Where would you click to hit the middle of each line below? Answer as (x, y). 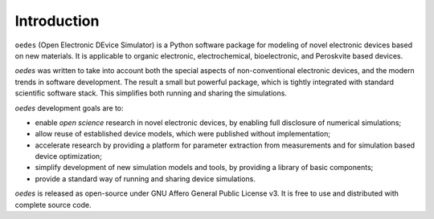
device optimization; (68, 156)
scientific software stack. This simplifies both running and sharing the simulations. (151, 93)
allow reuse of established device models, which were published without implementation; (183, 134)
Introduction (57, 21)
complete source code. (53, 205)
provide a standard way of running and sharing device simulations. (145, 178)
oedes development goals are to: (69, 107)
